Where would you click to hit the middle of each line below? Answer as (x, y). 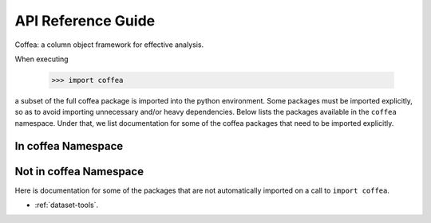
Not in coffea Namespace (79, 171)
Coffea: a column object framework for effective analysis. (109, 45)
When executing (42, 59)
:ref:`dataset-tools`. (67, 205)
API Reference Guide (85, 21)
